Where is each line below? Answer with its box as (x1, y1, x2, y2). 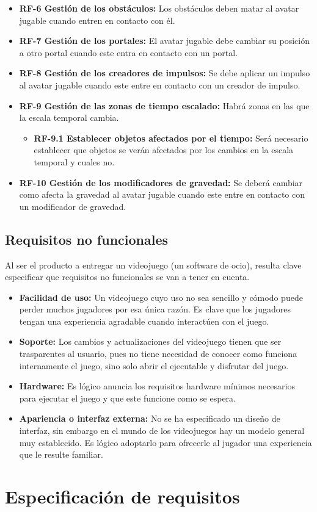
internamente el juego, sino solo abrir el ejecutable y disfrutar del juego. (19, 359, 289, 372)
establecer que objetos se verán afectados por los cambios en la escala (34, 143, 294, 156)
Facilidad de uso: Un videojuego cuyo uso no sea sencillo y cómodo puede (19, 290, 303, 303)
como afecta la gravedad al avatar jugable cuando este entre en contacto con (19, 188, 305, 201)
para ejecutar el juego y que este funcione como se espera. (19, 391, 236, 404)
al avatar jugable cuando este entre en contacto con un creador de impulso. (19, 78, 301, 91)
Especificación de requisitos (5, 484, 240, 509)
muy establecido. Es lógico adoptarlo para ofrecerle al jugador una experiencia (19, 436, 312, 449)
